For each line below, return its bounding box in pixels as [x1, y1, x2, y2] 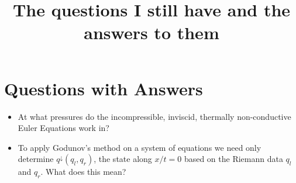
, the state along [94, 153, 152, 165]
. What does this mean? [40, 165, 126, 178]
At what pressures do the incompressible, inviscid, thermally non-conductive [18, 110, 291, 122]
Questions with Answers [4, 76, 203, 100]
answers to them [84, 20, 219, 44]
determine [18, 153, 54, 165]
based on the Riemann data [184, 153, 283, 165]
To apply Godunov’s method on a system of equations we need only [18, 141, 261, 153]
